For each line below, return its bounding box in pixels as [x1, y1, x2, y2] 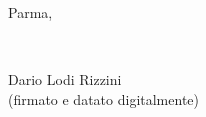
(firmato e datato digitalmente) [8, 88, 199, 109]
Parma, [8, 2, 53, 23]
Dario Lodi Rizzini [8, 69, 122, 90]
